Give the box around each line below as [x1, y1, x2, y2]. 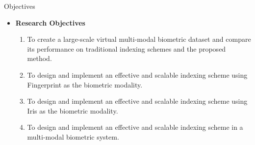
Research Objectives [15, 17, 85, 28]
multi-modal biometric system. [27, 131, 119, 142]
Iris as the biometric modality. [27, 105, 118, 116]
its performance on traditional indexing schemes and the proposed [27, 43, 226, 54]
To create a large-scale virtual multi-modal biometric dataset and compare [27, 34, 251, 44]
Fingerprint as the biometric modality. [27, 79, 143, 89]
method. [27, 53, 52, 63]
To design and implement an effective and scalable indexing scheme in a [27, 122, 243, 132]
